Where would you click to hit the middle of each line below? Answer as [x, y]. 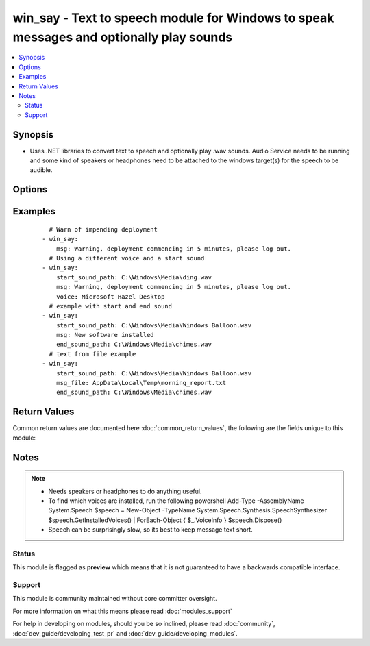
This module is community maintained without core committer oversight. [115, 599]
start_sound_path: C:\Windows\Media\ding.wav [134, 277]
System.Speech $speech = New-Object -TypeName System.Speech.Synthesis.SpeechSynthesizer [188, 510]
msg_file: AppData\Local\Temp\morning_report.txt [141, 383]
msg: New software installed [105, 335]
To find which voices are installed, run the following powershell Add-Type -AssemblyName [176, 501]
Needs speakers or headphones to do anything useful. [125, 491]
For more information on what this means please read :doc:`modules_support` [122, 611]
